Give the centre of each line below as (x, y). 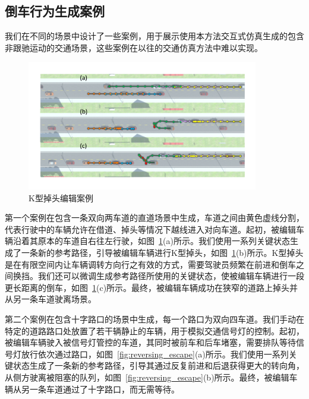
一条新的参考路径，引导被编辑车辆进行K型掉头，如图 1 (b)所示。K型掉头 (162, 252)
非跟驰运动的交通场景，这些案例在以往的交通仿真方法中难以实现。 (134, 47)
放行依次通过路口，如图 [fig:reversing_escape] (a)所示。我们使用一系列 (155, 354)
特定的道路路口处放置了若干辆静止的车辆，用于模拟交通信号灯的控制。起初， (154, 330)
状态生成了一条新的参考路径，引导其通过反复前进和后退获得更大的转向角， (158, 365)
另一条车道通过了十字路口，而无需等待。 (100, 389)
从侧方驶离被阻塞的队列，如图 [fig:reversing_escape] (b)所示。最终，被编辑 (147, 377)
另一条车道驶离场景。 (54, 299)
